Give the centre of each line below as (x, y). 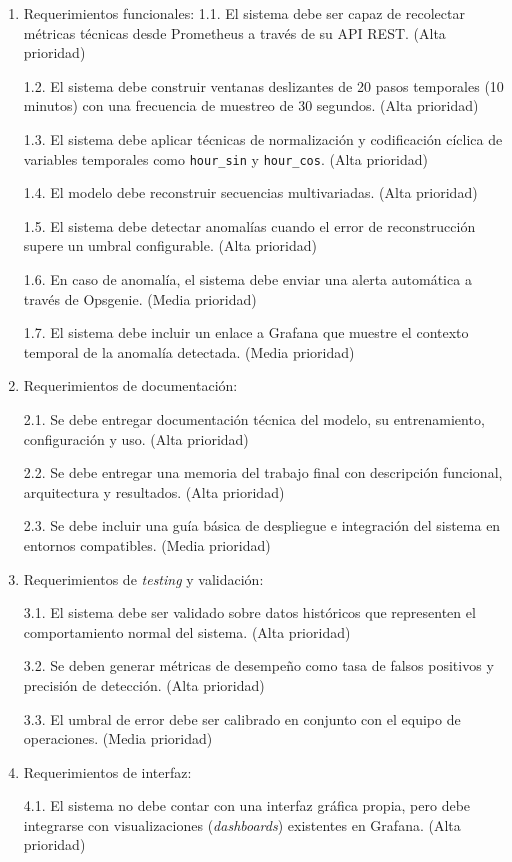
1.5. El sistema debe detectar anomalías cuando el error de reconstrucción (249, 225)
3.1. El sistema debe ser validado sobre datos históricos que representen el (249, 612)
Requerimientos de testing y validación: (143, 578)
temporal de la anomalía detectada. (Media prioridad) (189, 351)
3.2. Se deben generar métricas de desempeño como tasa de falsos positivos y (258, 665)
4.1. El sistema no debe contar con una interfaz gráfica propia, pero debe (247, 805)
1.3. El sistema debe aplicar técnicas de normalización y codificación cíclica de (263, 138)
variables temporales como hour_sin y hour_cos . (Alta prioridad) (226, 158)
